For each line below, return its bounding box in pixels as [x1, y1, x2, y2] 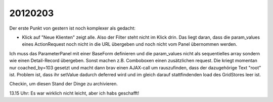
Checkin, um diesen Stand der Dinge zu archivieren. [9, 81, 118, 87]
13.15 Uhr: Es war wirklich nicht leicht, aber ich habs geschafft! [9, 90, 139, 96]
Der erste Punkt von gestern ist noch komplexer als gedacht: [9, 25, 136, 31]
